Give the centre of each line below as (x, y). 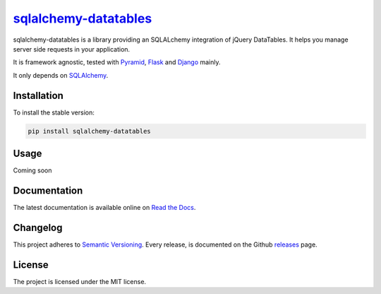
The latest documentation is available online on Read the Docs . (104, 208)
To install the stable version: (54, 112)
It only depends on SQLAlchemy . (61, 75)
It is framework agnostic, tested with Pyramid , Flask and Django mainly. (117, 62)
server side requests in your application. (72, 49)
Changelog (38, 227)
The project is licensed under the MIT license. (80, 281)
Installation (38, 95)
